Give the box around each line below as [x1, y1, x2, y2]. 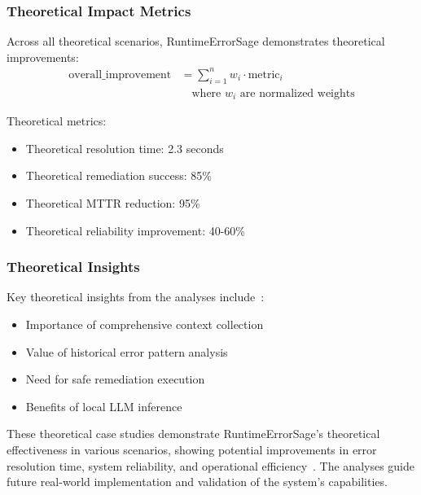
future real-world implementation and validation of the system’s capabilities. [7, 473, 388, 490]
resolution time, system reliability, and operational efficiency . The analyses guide [7, 457, 415, 474]
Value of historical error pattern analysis [25, 343, 228, 360]
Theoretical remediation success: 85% [25, 167, 212, 184]
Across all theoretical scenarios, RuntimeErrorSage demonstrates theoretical [7, 33, 385, 50]
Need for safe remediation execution [25, 370, 205, 388]
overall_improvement [68, 68, 172, 81]
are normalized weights [239, 87, 355, 99]
